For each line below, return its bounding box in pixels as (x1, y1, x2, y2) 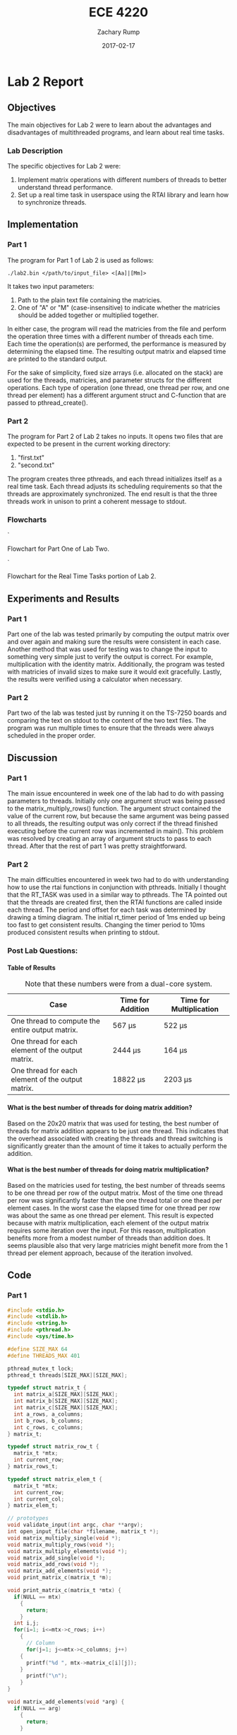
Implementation (7, 219, 79, 231)
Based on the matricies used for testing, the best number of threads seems (7, 1181, 226, 1189)
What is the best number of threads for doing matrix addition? (7, 1104, 193, 1112)
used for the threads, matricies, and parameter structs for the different (7, 376, 212, 384)
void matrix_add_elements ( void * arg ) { (7, 1698, 125, 1706)
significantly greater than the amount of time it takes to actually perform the (7, 1141, 228, 1150)
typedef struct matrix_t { (7, 1385, 87, 1392)
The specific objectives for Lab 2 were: (7, 162, 121, 171)
